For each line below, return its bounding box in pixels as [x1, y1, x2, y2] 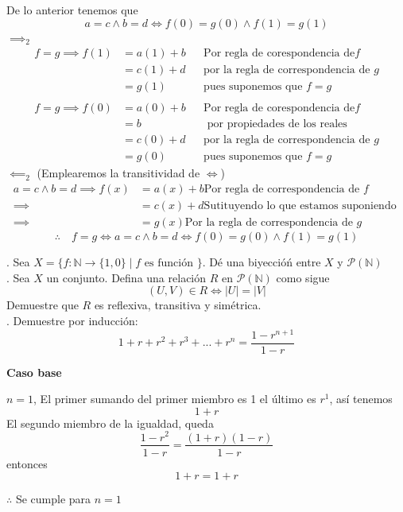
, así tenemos [329, 390, 393, 407]
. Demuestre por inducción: [6, 312, 138, 328]
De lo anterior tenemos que [6, 2, 138, 17]
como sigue [276, 269, 330, 285]
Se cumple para [15, 491, 91, 507]
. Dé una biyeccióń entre [202, 254, 321, 270]
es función [144, 258, 193, 270]
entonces [6, 455, 48, 471]
